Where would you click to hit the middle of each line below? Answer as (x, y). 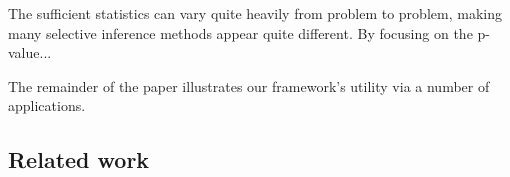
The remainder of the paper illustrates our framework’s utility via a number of (249, 85)
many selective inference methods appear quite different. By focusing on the (240, 32)
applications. (47, 105)
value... (30, 52)
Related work (79, 159)
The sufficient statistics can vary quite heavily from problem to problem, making (255, 13)
